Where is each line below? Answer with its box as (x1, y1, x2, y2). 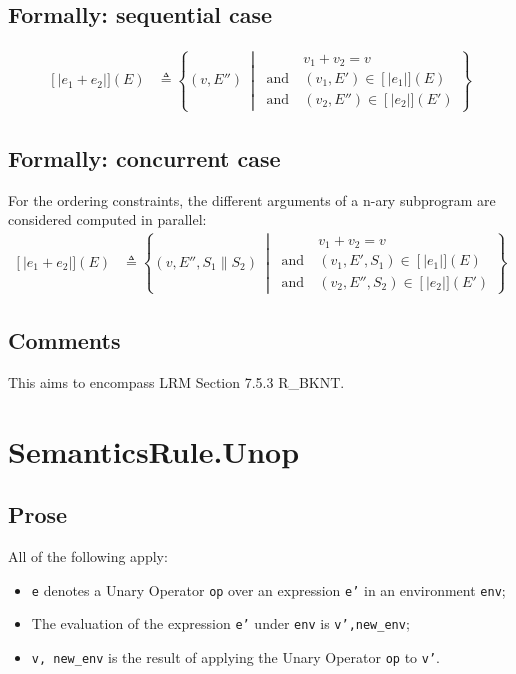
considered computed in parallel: (8, 209, 207, 230)
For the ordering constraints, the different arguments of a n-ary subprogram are (8, 189, 496, 210)
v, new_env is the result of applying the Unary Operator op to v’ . (31, 647, 441, 668)
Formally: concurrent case (8, 142, 281, 173)
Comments (8, 325, 121, 356)
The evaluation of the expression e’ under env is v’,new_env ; (31, 613, 410, 634)
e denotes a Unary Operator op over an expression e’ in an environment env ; (31, 579, 506, 600)
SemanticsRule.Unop (8, 430, 300, 471)
